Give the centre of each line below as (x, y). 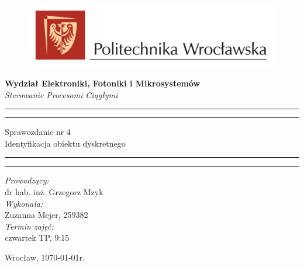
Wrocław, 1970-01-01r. (45, 257)
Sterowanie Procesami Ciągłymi (61, 94)
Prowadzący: (27, 180)
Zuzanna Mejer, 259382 (46, 215)
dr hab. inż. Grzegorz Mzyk (54, 191)
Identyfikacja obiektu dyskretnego (65, 143)
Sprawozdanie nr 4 (38, 132)
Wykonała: (24, 203)
